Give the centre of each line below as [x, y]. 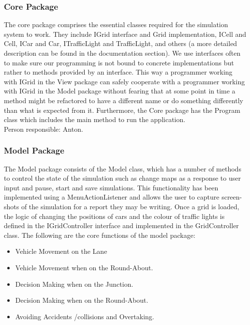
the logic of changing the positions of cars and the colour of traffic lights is [114, 216]
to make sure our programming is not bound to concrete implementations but [119, 62]
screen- [232, 197]
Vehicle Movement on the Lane [61, 251]
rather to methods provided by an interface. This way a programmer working [118, 72]
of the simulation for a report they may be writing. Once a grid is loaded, [130, 206]
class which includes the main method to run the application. [95, 119]
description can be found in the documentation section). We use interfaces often [122, 53]
